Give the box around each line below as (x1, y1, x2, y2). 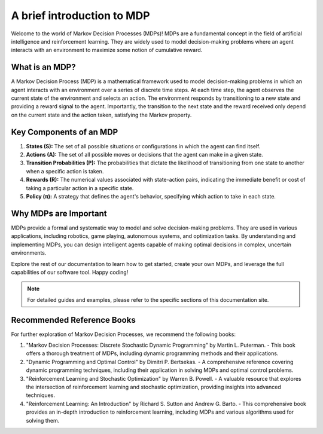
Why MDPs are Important (11, 208, 107, 218)
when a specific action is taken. (26, 167, 104, 175)
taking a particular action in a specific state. (26, 184, 134, 191)
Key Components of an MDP (11, 127, 118, 137)
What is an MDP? (11, 62, 76, 72)
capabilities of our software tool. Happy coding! (11, 268, 129, 276)
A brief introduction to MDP (11, 9, 150, 22)
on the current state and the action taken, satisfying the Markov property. (11, 111, 192, 118)
